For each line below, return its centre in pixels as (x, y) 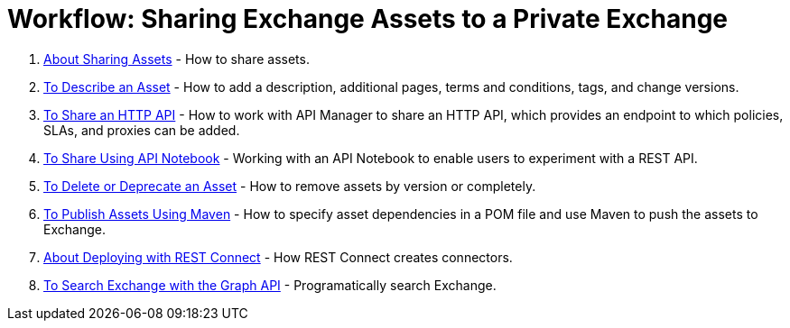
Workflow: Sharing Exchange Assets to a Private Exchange (368, 19)
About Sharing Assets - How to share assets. (177, 59)
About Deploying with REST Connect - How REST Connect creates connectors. (278, 257)
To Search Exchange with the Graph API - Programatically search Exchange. (270, 285)
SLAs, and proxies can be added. (142, 130)
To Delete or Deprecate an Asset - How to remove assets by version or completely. (290, 186)
